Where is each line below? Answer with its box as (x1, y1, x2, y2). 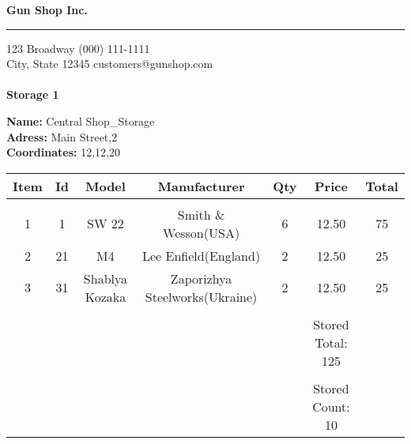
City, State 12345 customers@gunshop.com (6, 55, 213, 72)
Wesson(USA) (163, 223, 240, 242)
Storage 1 (6, 86, 59, 103)
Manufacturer (157, 176, 245, 195)
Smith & (177, 205, 225, 224)
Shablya (83, 269, 127, 288)
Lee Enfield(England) (141, 246, 261, 265)
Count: (312, 397, 350, 416)
